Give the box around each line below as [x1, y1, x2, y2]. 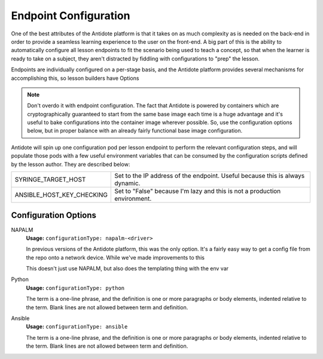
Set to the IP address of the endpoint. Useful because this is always [114, 171, 305, 180]
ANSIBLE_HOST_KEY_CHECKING [14, 191, 108, 199]
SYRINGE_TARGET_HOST [14, 176, 86, 184]
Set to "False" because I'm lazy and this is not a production [114, 187, 281, 195]
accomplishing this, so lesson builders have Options [11, 74, 139, 82]
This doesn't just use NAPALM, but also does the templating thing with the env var [26, 265, 229, 272]
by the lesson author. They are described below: [11, 161, 130, 168]
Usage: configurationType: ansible [26, 323, 128, 330]
